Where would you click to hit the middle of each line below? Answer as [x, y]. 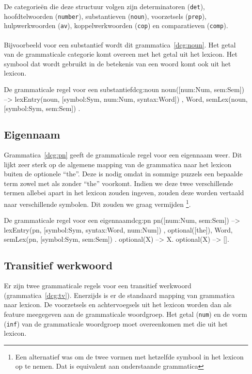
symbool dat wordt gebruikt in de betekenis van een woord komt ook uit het [118, 63]
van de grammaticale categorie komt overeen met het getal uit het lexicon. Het [121, 54]
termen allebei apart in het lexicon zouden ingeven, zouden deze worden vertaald [124, 193]
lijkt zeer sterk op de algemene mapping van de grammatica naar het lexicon [118, 164]
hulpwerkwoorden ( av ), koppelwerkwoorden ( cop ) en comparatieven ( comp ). [116, 25]
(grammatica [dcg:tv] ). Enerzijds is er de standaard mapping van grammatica [119, 295]
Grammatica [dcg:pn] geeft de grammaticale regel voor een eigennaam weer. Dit [123, 154]
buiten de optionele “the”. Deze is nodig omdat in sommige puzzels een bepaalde [123, 174]
